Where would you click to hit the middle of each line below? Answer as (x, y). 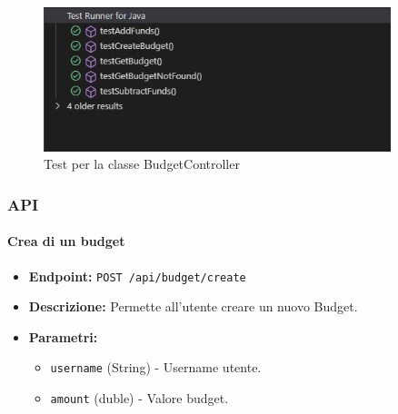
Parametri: (63, 336)
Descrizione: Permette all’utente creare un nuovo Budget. (193, 306)
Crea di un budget (66, 241)
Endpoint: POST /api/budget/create (137, 276)
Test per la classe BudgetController (142, 164)
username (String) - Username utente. (156, 367)
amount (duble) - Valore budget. (139, 398)
